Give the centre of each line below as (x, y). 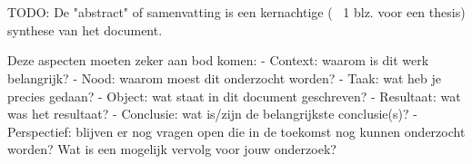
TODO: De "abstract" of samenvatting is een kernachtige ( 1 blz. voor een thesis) (236, 12)
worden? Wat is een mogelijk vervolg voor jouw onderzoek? (172, 149)
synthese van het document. (85, 29)
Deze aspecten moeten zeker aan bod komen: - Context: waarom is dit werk (218, 60)
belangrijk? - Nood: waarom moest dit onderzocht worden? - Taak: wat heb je (224, 77)
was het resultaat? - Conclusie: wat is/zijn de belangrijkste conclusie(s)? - (212, 114)
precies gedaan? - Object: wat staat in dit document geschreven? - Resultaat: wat (234, 96)
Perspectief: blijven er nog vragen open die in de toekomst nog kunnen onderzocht (236, 131)
